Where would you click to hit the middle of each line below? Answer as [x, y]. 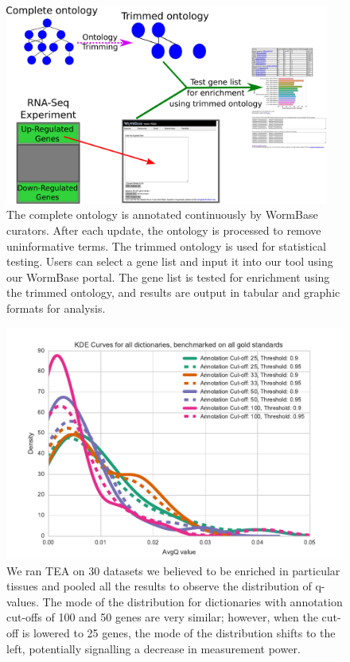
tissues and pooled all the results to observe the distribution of [159, 586]
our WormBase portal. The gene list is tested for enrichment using [168, 276]
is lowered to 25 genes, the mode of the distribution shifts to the [179, 633]
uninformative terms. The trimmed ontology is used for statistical [166, 245]
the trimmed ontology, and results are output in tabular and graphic [173, 292]
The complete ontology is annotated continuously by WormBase [162, 214]
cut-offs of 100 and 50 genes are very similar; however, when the [162, 617]
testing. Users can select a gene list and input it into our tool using [170, 261]
